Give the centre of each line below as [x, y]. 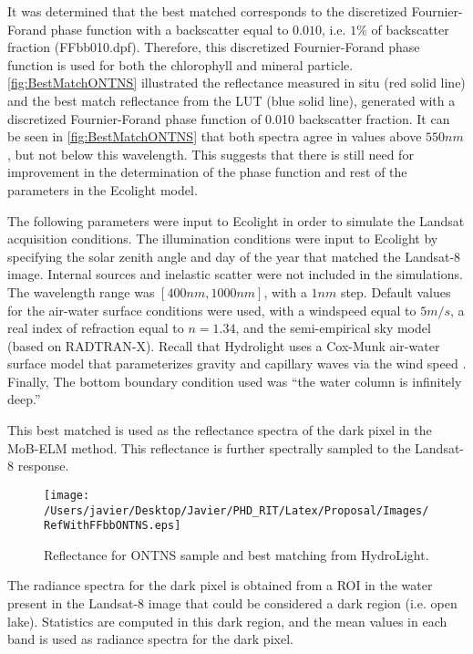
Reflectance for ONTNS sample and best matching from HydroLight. [236, 554]
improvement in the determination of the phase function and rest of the [207, 172]
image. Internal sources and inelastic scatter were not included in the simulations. [235, 274]
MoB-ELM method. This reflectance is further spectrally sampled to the [209, 447]
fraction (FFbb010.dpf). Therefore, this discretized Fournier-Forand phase [214, 47]
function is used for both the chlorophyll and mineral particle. [180, 64]
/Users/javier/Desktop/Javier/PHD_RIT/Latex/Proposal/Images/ [236, 510]
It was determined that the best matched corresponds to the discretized [207, 11]
